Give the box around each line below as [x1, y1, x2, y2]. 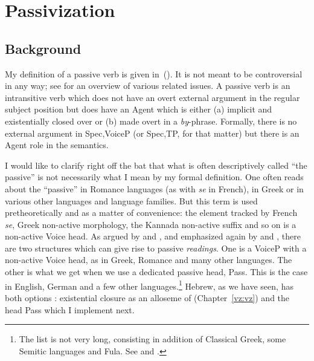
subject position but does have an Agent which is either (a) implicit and [5, 103, 272, 115]
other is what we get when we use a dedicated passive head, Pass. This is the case [5, 265, 308, 278]
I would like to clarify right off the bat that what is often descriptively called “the [5, 158, 307, 171]
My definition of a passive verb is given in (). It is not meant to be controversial [5, 67, 303, 80]
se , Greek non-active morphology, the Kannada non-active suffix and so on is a [5, 218, 296, 230]
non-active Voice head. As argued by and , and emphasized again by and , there [5, 230, 301, 242]
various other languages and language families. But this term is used [5, 194, 258, 207]
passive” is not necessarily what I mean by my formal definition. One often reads [5, 171, 304, 183]
